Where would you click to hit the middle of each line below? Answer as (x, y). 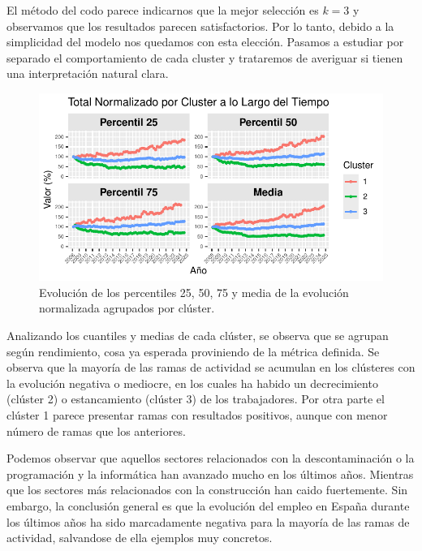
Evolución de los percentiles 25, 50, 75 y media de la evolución (194, 292)
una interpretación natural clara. (88, 73)
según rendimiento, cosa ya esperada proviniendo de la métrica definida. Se (193, 351)
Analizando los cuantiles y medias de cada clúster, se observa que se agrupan (198, 336)
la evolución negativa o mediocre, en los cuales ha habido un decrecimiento (192, 383)
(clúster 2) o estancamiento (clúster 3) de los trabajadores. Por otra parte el (196, 399)
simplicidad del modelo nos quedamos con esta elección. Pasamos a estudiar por (205, 42)
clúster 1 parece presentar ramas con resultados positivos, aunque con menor (197, 414)
